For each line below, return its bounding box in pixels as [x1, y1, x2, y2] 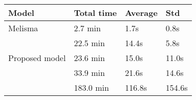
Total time [74, 7, 117, 18]
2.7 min [74, 22, 101, 34]
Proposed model [8, 52, 66, 64]
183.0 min [74, 82, 109, 93]
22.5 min [74, 37, 105, 49]
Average [125, 7, 158, 18]
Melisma [8, 22, 38, 34]
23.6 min [74, 52, 105, 64]
